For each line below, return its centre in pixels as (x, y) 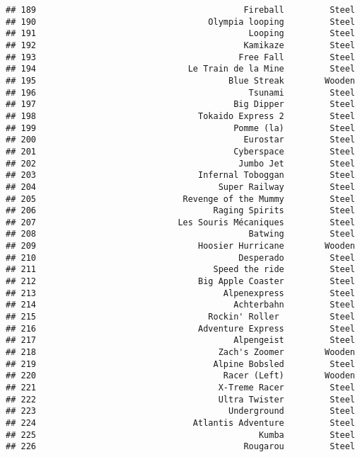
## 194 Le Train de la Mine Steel (180, 69)
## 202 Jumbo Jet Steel (180, 163)
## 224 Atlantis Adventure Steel (180, 423)
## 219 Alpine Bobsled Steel (180, 364)
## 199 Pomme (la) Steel (180, 128)
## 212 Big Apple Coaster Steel (180, 282)
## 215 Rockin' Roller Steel (180, 317)
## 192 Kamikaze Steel (180, 45)
